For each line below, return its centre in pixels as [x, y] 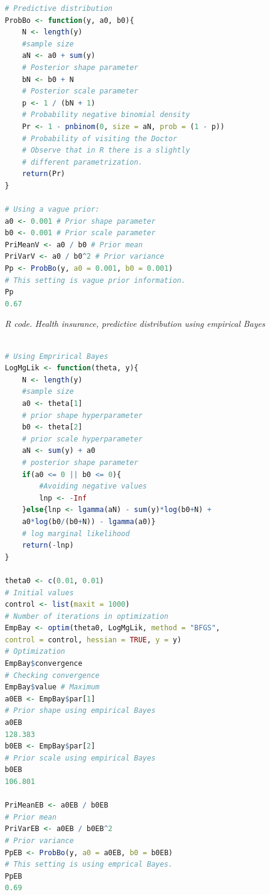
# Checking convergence [52, 675]
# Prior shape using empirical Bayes [80, 711]
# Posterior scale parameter [80, 91]
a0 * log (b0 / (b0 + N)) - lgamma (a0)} [89, 521]
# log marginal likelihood [76, 533]
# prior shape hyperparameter [82, 415]
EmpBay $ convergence [44, 664]
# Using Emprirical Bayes [57, 356]
